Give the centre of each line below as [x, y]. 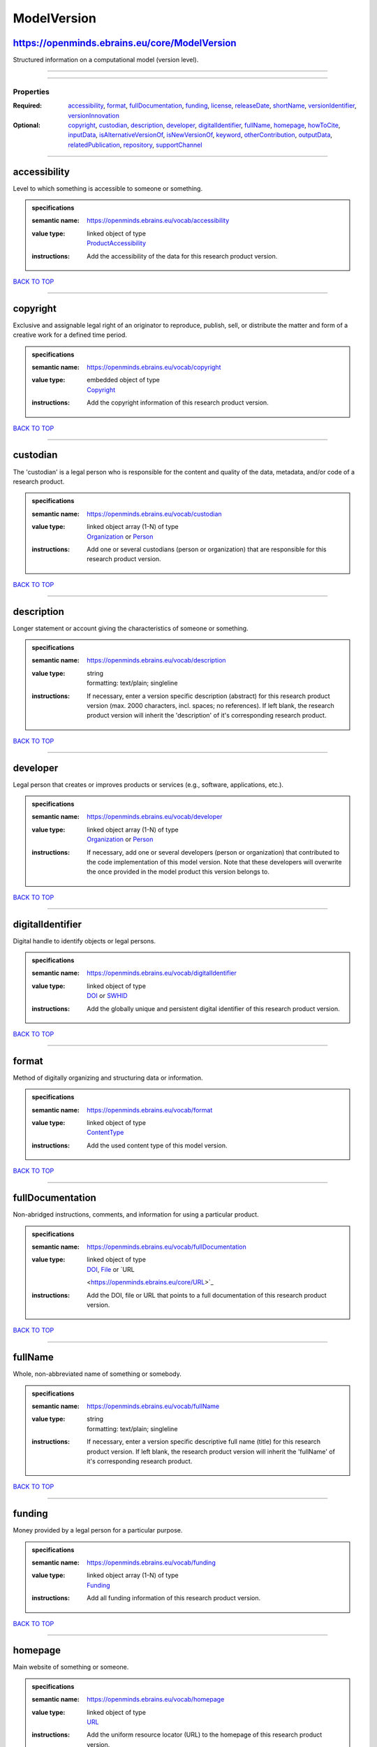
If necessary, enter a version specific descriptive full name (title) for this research [204, 1442]
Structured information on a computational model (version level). [106, 60]
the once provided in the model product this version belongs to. [178, 872]
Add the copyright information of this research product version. [178, 403]
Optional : [27, 125]
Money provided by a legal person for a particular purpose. [98, 1530]
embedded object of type [123, 380]
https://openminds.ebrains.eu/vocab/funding [151, 1563]
